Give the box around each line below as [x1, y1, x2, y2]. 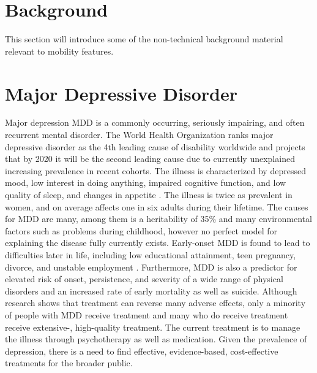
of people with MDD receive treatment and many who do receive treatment [5, 308, 288, 321]
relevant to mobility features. [5, 44, 114, 57]
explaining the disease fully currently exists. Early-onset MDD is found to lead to [5, 236, 310, 249]
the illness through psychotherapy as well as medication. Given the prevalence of [5, 333, 307, 345]
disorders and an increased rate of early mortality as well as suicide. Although [5, 284, 297, 297]
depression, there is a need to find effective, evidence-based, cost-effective [5, 344, 278, 357]
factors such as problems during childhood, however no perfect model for [5, 224, 278, 237]
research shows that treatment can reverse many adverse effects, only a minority [5, 296, 306, 309]
